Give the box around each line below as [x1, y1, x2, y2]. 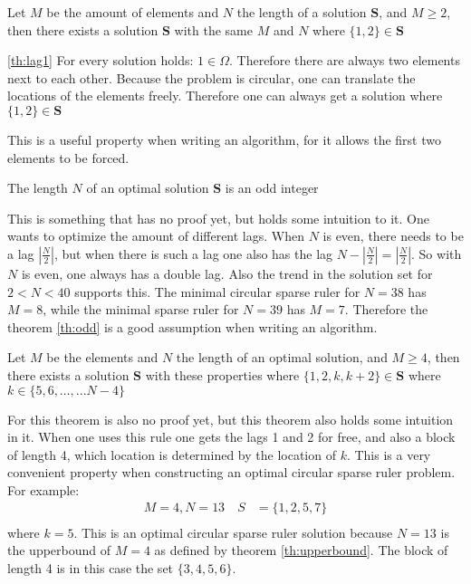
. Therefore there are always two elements [229, 51, 460, 70]
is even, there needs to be [322, 226, 464, 245]
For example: [7, 480, 80, 499]
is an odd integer [225, 178, 319, 197]
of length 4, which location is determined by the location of [7, 445, 336, 464]
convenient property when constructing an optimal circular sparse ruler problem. [7, 463, 456, 482]
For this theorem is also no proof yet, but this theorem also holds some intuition [7, 409, 454, 428]
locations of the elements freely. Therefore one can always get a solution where [7, 86, 443, 105]
